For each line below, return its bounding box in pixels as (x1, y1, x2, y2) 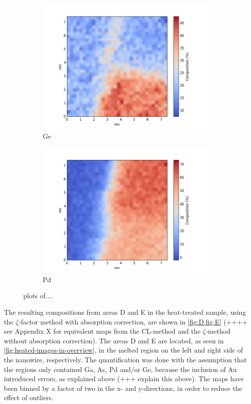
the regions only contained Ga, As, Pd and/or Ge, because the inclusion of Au (4, 364, 237, 374)
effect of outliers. (4, 392, 53, 403)
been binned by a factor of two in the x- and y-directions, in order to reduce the (4, 383, 242, 393)
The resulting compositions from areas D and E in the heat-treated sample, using (4, 307, 246, 317)
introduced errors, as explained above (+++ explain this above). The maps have (4, 373, 244, 384)
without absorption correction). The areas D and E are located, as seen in (4, 335, 224, 345)
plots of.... (23, 291, 53, 301)
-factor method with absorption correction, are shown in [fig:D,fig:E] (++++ (18, 316, 248, 326)
